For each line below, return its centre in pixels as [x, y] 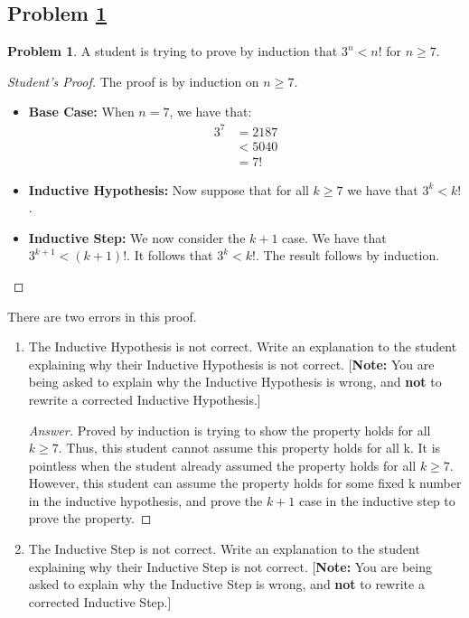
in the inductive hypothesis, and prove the [145, 500]
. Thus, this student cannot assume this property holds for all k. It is [249, 448]
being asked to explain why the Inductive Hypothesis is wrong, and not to [235, 382]
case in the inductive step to [377, 500]
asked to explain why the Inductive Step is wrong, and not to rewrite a [226, 584]
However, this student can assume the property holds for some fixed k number [245, 483]
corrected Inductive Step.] [100, 601]
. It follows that [170, 255]
